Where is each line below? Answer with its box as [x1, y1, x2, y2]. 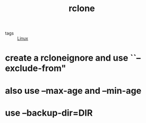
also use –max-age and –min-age [5, 85, 142, 96]
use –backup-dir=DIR [5, 107, 93, 118]
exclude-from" [5, 63, 67, 74]
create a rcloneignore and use [5, 53, 128, 64]
